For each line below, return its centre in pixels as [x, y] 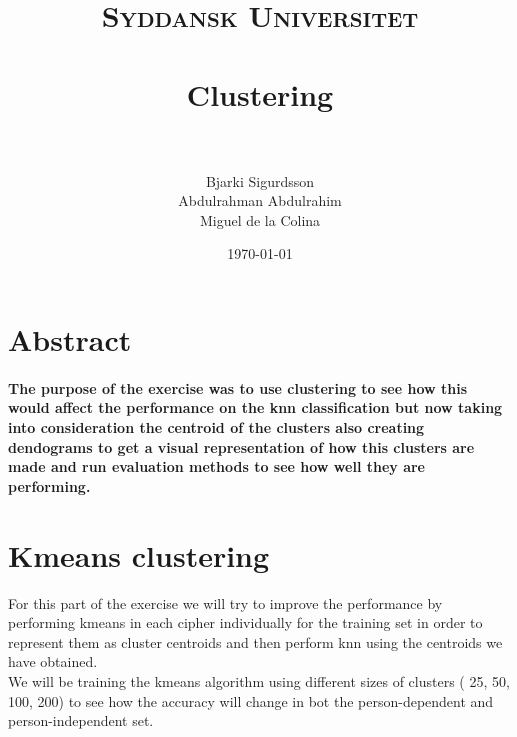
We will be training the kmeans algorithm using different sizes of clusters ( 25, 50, [259, 680]
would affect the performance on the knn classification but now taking [255, 407]
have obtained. [53, 661]
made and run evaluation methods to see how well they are [217, 466]
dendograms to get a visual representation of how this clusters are [241, 446]
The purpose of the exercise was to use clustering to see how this [238, 387]
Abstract [70, 339]
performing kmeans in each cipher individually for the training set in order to [245, 622]
